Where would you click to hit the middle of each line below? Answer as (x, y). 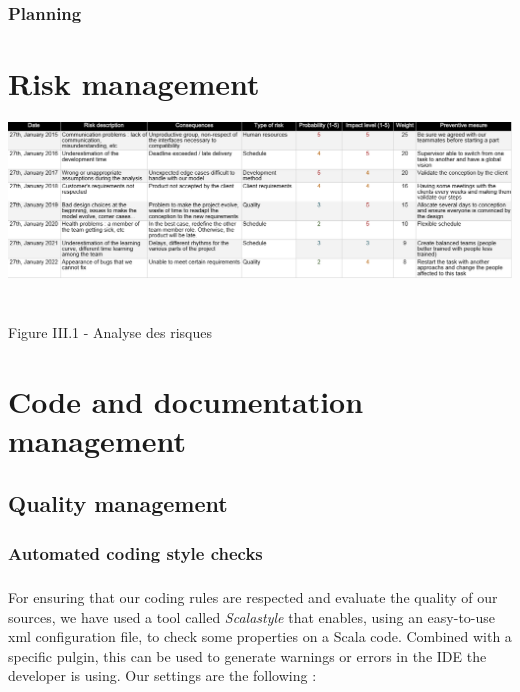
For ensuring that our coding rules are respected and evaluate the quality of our (253, 596)
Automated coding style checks (135, 552)
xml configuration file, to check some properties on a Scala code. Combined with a (260, 636)
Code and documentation (186, 400)
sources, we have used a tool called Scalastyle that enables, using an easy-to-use (252, 616)
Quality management (118, 503)
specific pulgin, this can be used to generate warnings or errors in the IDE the (247, 655)
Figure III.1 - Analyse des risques (110, 331)
